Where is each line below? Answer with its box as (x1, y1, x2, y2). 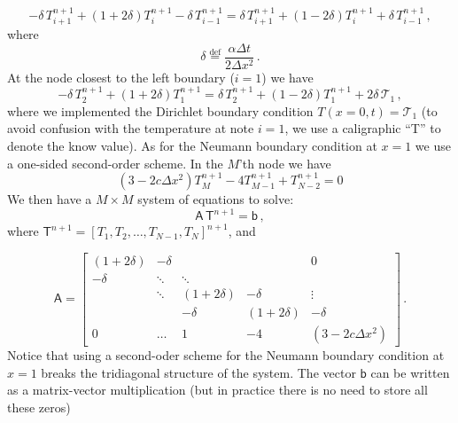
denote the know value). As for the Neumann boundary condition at (7, 136, 377, 154)
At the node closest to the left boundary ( (7, 67, 235, 86)
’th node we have (238, 153, 331, 172)
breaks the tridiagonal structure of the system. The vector (41, 363, 356, 381)
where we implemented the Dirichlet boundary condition (7, 101, 314, 120)
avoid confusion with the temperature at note (7, 119, 254, 137)
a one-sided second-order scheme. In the (7, 153, 223, 172)
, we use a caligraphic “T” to (284, 119, 441, 137)
